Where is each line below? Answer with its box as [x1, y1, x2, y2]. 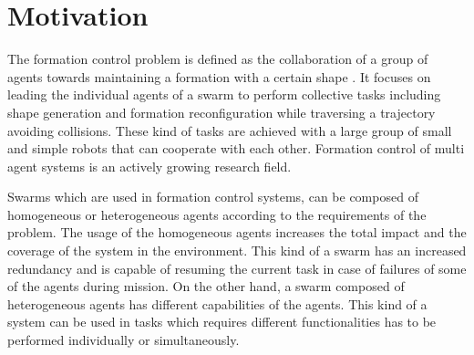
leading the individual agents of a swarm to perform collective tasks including [7, 85, 441, 104]
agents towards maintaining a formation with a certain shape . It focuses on [7, 67, 431, 86]
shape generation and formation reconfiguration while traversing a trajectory [7, 102, 436, 121]
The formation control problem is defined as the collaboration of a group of [7, 49, 428, 68]
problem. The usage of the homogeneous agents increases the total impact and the [7, 223, 467, 242]
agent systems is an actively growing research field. [7, 156, 292, 175]
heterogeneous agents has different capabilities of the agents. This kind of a [7, 294, 428, 313]
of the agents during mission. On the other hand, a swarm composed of [7, 277, 405, 296]
